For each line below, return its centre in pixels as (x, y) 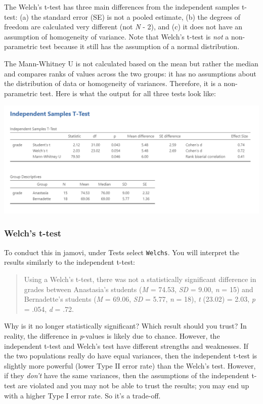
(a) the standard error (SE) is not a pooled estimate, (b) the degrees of (130, 16)
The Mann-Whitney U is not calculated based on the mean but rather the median (131, 63)
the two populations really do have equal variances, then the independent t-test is (131, 356)
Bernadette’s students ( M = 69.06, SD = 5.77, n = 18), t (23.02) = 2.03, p (140, 299)
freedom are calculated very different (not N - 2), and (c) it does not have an (123, 27)
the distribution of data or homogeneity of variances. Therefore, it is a (113, 83)
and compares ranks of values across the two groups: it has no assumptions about (130, 73)
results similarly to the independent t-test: (70, 262)
